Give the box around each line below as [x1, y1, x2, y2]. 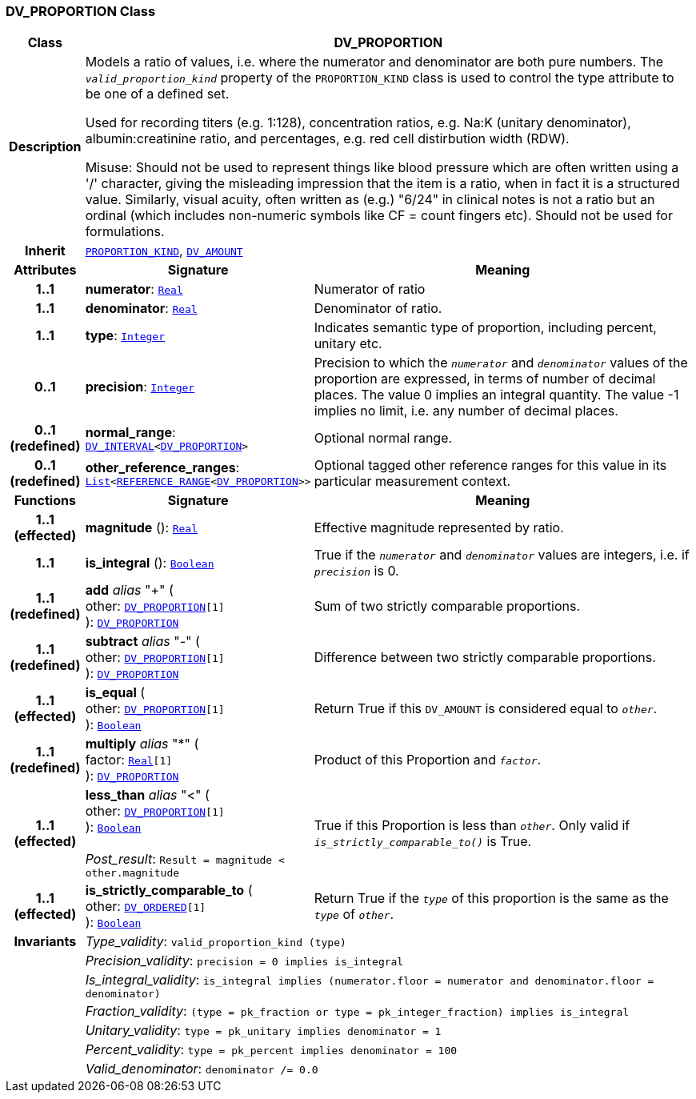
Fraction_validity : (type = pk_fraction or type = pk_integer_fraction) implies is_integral [85, 1003, 630, 1020]
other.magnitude [85, 867, 180, 880]
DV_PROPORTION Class [6, 3, 156, 19]
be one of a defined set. [85, 86, 230, 102]
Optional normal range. [314, 430, 453, 447]
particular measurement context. [314, 473, 511, 490]
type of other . [314, 906, 394, 923]
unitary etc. [314, 335, 382, 352]
